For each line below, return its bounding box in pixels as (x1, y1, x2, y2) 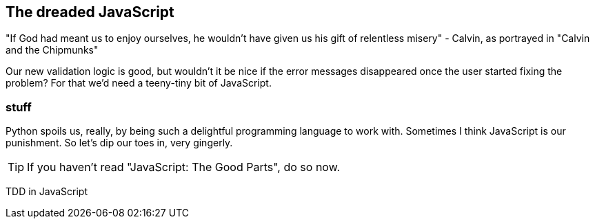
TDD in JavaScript (6, 186, 88, 198)
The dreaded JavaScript (6, 3, 174, 21)
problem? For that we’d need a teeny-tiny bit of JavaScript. (6, 77, 272, 89)
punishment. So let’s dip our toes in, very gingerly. (6, 137, 233, 149)
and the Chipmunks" (6, 44, 99, 56)
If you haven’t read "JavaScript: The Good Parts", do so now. (27, 160, 341, 175)
